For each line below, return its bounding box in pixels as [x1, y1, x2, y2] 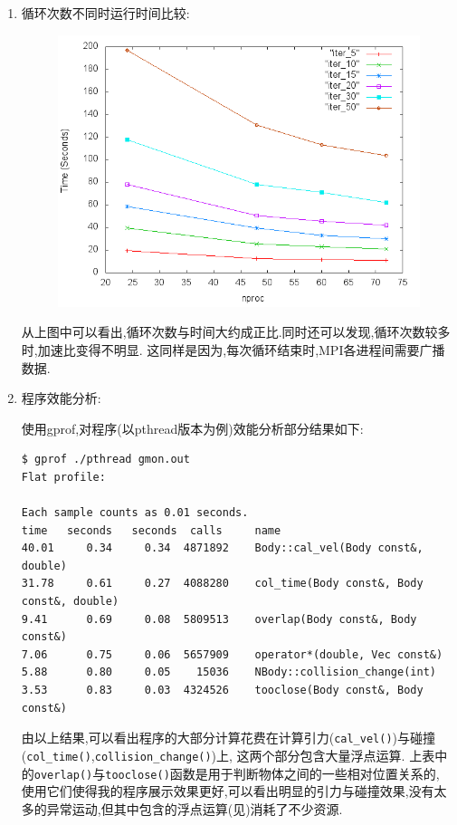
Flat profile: [21, 470, 106, 484]
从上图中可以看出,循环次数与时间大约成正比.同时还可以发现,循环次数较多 [21, 322, 451, 341]
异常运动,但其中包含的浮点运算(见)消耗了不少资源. [46, 799, 343, 818]
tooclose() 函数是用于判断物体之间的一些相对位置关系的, [105, 763, 440, 782]
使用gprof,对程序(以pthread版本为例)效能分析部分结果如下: [21, 418, 364, 437]
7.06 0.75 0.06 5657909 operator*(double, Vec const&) [21, 648, 443, 661]
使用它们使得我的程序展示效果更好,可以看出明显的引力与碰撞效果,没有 [21, 782, 434, 801]
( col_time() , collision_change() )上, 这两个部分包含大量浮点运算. [21, 745, 405, 764]
